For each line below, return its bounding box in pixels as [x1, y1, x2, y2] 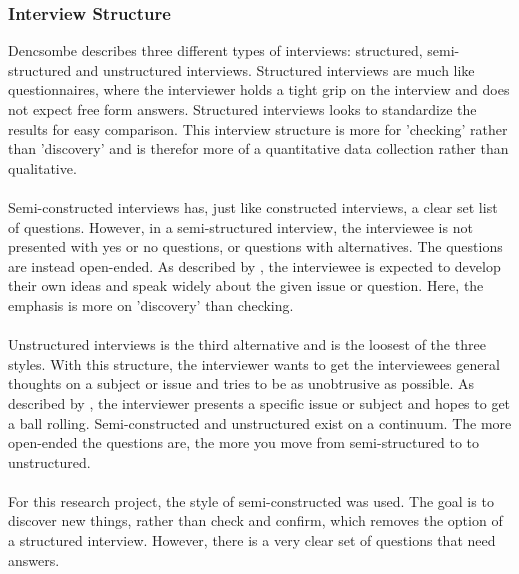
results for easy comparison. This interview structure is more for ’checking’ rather [8, 118, 508, 139]
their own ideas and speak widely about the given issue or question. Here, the [8, 275, 484, 296]
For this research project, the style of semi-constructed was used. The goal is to [8, 490, 494, 511]
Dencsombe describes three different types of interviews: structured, [8, 40, 423, 61]
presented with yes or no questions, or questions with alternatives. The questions [8, 236, 503, 257]
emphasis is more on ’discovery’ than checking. [8, 294, 294, 315]
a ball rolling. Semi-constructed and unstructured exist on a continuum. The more [8, 412, 512, 433]
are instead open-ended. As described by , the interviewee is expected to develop [8, 255, 501, 276]
